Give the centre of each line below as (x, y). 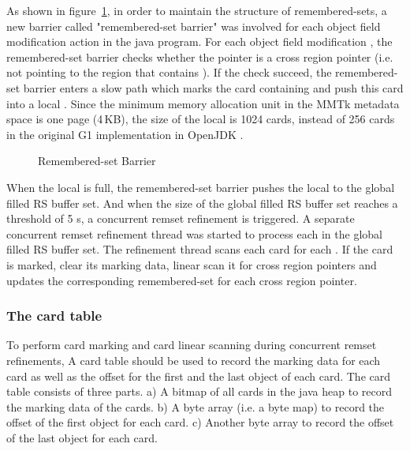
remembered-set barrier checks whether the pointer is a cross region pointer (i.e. (200, 56)
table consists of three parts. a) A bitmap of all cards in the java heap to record (199, 391)
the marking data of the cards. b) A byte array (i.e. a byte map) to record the (196, 406)
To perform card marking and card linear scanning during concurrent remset (192, 345)
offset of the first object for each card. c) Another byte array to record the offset (200, 422)
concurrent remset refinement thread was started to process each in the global (194, 233)
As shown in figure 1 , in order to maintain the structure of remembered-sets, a (197, 10)
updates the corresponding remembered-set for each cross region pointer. (182, 280)
